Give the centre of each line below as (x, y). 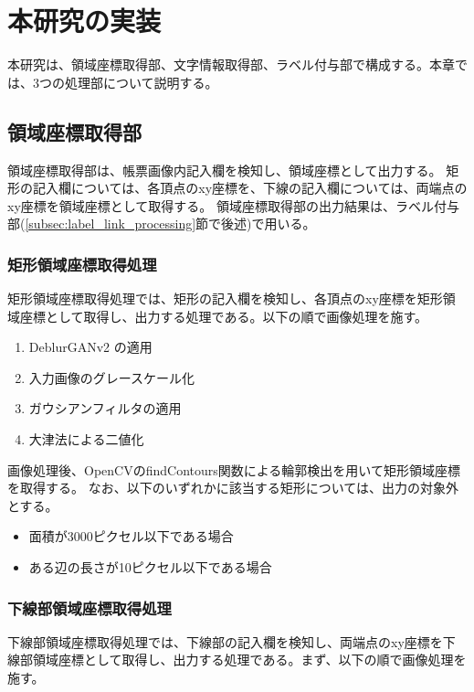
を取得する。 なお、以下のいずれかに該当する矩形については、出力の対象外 (233, 488)
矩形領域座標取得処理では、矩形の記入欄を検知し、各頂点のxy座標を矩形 (225, 298)
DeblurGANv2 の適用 (90, 347)
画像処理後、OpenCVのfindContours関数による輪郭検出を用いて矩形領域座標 (234, 469)
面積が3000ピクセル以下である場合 (131, 536)
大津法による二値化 (86, 439)
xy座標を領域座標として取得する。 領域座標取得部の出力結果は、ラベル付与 (234, 205)
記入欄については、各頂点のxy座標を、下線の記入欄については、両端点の (250, 188)
